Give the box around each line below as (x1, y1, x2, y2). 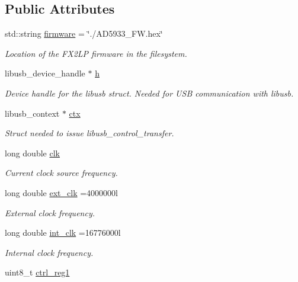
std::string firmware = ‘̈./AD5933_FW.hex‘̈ (5, 27, 163, 40)
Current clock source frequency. (5, 166, 118, 179)
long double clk (5, 146, 60, 159)
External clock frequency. (5, 206, 95, 219)
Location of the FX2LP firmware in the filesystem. (5, 47, 187, 59)
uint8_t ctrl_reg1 (5, 266, 70, 278)
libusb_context (5, 107, 60, 119)
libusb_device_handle (5, 67, 85, 79)
